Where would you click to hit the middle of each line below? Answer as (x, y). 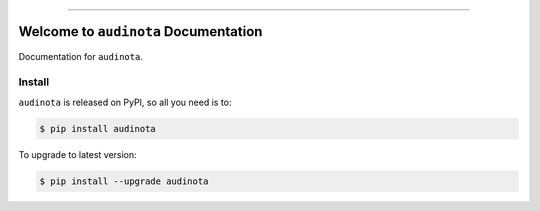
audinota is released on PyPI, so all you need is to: (125, 102)
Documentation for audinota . (81, 56)
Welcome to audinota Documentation (140, 31)
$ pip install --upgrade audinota (124, 181)
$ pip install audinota (98, 128)
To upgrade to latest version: (77, 154)
